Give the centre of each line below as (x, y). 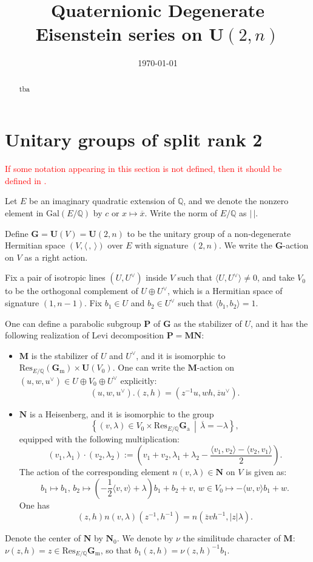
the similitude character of (232, 538)
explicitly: (139, 380)
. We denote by (145, 538)
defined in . (26, 180)
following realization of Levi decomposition (85, 335)
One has (34, 505)
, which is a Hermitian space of (225, 291)
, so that (116, 550)
